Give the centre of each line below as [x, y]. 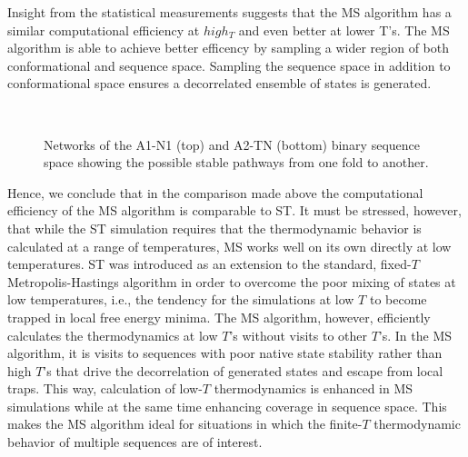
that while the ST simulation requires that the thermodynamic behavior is [214, 228]
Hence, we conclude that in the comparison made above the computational [215, 192]
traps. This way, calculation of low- [105, 388]
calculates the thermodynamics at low [113, 335]
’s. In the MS [415, 335]
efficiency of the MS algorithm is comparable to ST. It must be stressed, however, [234, 210]
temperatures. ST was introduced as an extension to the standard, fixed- [209, 264]
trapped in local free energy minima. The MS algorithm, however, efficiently [219, 317]
